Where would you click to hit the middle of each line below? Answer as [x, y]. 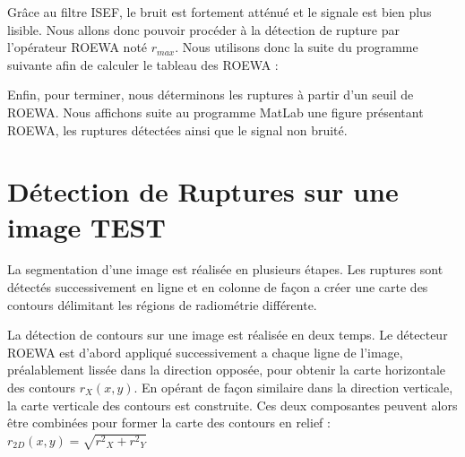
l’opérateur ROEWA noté [77, 47]
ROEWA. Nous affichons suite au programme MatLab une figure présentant [215, 112]
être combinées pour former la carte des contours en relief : [169, 423]
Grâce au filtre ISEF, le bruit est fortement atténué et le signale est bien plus [220, 12]
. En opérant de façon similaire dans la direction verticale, [293, 388]
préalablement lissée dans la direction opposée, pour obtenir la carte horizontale [226, 370]
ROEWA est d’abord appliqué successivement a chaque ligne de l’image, [205, 352]
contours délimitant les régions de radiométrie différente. [162, 304]
